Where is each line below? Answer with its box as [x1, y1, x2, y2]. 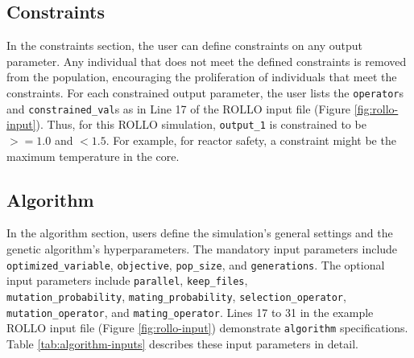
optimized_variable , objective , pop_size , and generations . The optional [6, 256, 385, 273]
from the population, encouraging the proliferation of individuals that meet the [6, 68, 397, 85]
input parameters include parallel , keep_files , [6, 272, 248, 289]
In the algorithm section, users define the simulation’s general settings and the [6, 224, 393, 241]
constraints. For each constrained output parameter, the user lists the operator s [6, 84, 404, 101]
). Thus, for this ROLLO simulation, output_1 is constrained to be [35, 116, 366, 133]
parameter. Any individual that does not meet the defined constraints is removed [6, 52, 407, 69]
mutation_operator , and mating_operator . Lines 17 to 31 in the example [6, 303, 374, 320]
